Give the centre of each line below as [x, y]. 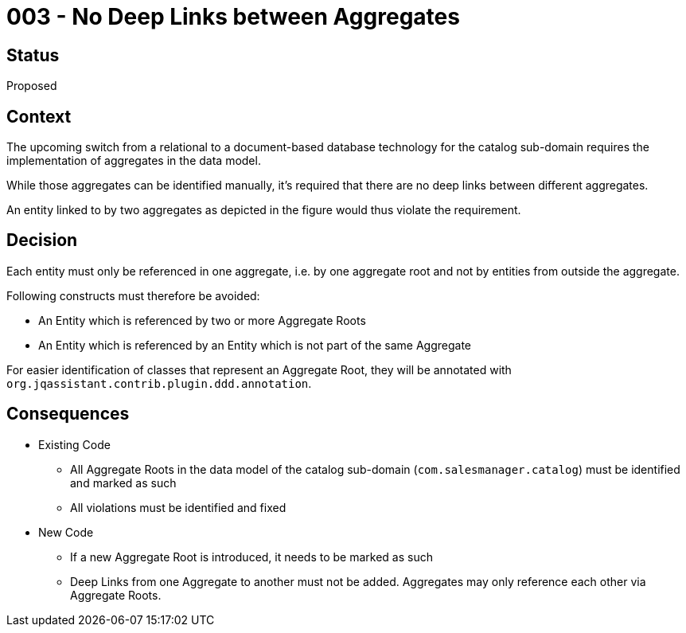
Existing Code [74, 444]
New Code [66, 532]
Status [33, 55]
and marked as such [123, 483]
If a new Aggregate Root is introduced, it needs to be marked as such [251, 557]
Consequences [68, 414]
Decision [42, 240]
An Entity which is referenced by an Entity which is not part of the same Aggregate [255, 345]
